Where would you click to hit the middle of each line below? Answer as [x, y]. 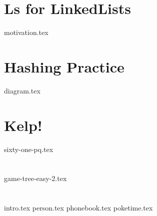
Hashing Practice [64, 66]
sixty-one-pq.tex [29, 149]
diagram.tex [22, 90]
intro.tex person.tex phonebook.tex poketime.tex [78, 208]
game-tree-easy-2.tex [35, 178]
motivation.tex [26, 32]
